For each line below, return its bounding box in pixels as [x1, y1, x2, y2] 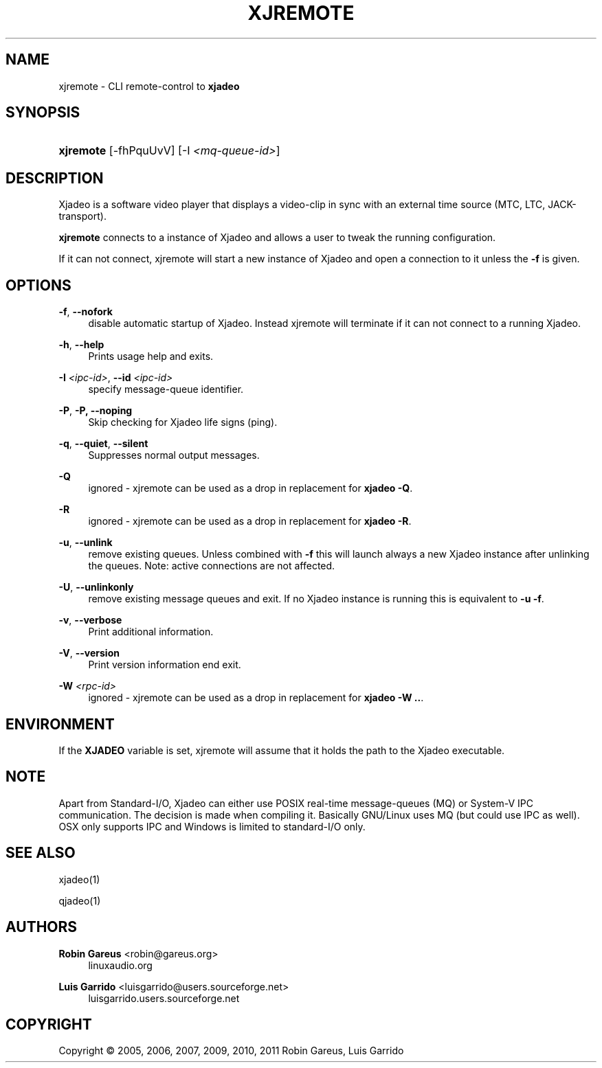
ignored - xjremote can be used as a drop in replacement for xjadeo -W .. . [88, 692, 424, 704]
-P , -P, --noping [58, 405, 133, 417]
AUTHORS [5, 918, 78, 936]
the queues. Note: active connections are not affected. [88, 560, 335, 572]
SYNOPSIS [5, 104, 80, 122]
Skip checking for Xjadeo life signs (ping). [88, 416, 278, 429]
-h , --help [58, 339, 104, 351]
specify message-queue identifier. [88, 383, 244, 396]
